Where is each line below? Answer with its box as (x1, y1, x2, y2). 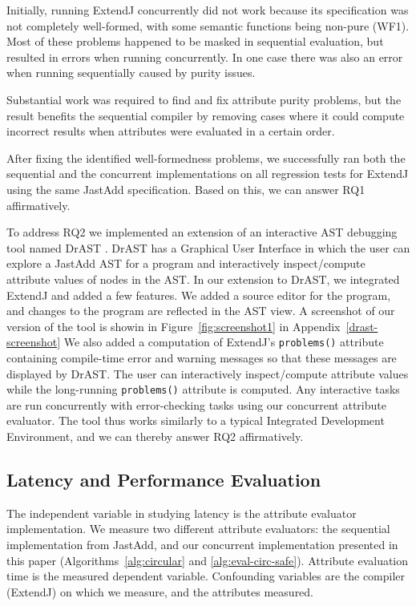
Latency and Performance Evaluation (6, 467, 321, 491)
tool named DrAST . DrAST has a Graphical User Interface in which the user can (6, 239, 410, 256)
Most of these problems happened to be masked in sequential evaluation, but (6, 33, 384, 50)
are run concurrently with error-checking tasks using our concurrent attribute (6, 396, 386, 413)
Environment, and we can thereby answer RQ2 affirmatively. (6, 427, 304, 444)
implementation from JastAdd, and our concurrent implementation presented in (6, 535, 398, 552)
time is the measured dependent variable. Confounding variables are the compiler (6, 568, 406, 584)
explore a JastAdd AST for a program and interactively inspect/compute (6, 255, 366, 272)
